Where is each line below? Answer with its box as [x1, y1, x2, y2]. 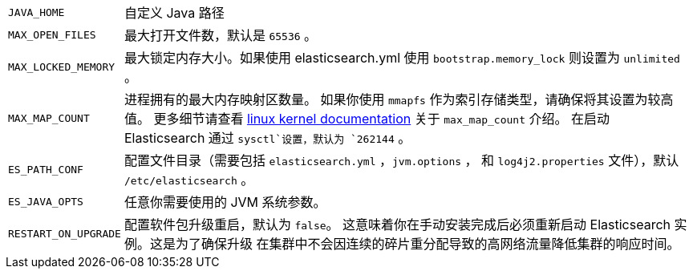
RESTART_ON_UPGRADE [8, 227, 121, 240]
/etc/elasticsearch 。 [124, 172, 254, 188]
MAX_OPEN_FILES [8, 28, 96, 41]
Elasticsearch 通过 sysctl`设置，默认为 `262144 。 [124, 130, 411, 146]
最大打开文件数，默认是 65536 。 [124, 27, 318, 43]
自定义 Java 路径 [124, 5, 225, 21]
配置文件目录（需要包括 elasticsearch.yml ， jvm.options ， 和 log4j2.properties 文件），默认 [124, 152, 679, 168]
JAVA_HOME [8, 6, 65, 18]
